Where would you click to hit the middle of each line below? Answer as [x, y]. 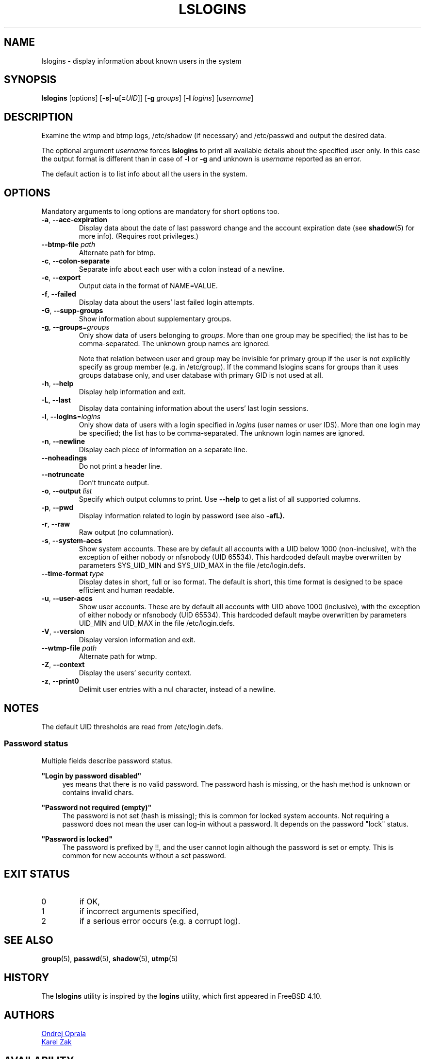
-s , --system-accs [72, 541]
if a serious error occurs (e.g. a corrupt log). [160, 921]
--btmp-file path [68, 245]
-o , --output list [67, 491]
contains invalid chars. [98, 792]
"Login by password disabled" [91, 776]
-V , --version [63, 632]
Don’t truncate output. [114, 483]
